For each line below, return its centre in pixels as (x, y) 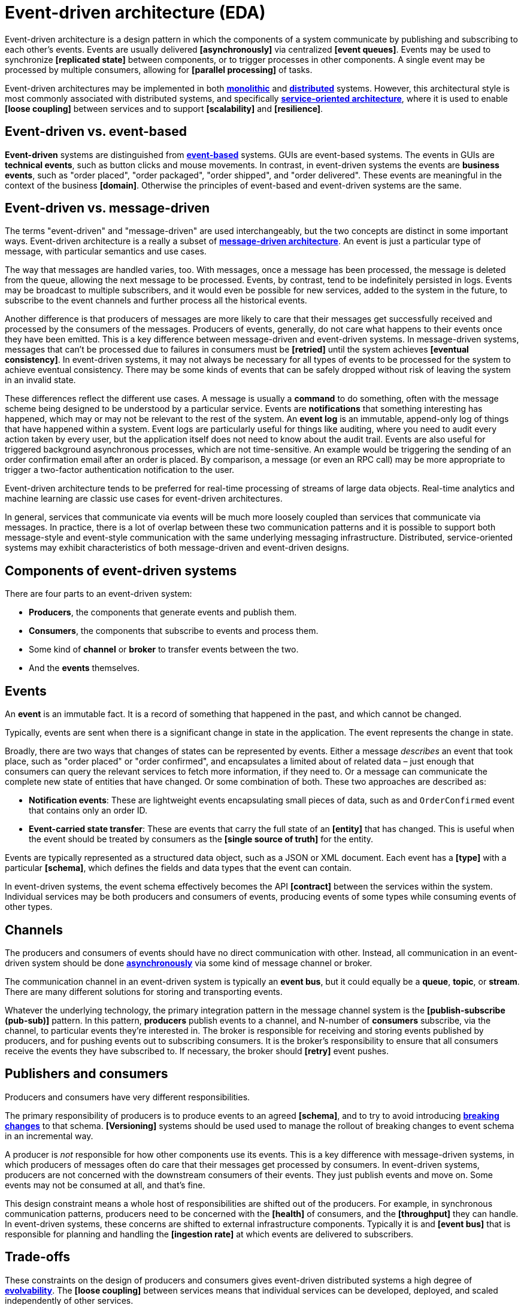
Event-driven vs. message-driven (107, 208)
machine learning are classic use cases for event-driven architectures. (144, 499)
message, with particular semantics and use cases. (106, 251)
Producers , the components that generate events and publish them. (163, 612)
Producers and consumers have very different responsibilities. (128, 1097)
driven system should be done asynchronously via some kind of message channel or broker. (189, 963)
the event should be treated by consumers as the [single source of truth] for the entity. (201, 839)
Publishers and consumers (87, 1074)
